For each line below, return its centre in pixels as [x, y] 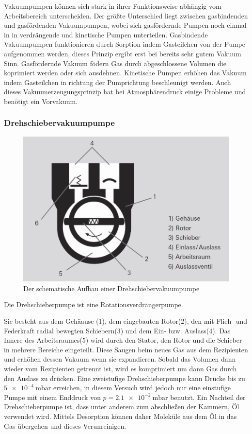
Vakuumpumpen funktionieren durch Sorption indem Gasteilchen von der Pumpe [125, 44]
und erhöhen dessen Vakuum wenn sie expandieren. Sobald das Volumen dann [120, 359]
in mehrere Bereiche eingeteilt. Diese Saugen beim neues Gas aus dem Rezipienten [126, 349]
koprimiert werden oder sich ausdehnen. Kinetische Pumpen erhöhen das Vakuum [125, 73]
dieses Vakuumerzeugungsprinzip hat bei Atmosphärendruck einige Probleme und [125, 92]
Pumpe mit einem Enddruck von [52, 397]
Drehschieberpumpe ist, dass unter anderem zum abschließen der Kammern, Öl [122, 407]
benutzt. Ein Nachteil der [208, 397]
